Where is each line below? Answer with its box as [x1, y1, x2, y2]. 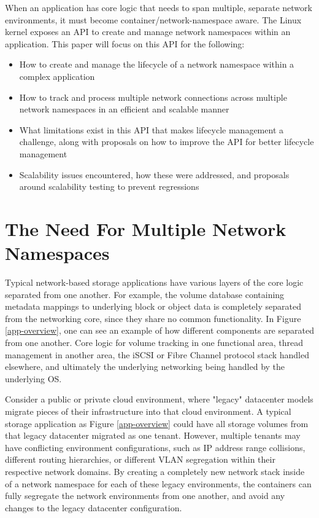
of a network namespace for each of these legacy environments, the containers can [5, 477, 312, 490]
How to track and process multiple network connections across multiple [19, 90, 287, 103]
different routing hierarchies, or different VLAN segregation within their [5, 453, 275, 466]
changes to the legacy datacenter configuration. [5, 501, 182, 514]
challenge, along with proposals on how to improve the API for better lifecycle [19, 135, 314, 148]
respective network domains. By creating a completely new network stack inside [5, 465, 305, 477]
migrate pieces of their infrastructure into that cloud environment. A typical [5, 404, 291, 417]
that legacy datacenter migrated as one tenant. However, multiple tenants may [5, 429, 301, 442]
